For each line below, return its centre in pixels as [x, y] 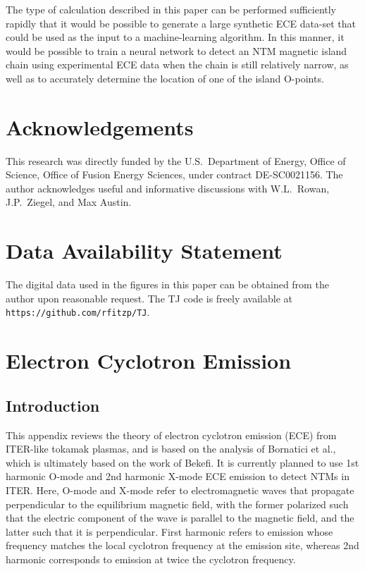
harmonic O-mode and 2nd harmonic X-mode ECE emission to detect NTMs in [178, 476]
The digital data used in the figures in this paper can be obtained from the [167, 284]
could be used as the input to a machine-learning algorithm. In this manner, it [175, 37]
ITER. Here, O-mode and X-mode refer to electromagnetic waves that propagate [180, 490]
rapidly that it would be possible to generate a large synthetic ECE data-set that [181, 23]
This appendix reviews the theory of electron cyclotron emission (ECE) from [171, 435]
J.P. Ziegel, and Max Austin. [69, 202]
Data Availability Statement [144, 251]
